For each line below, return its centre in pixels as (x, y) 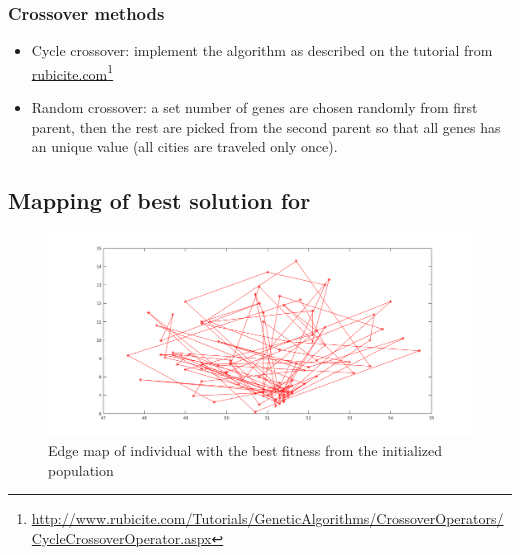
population (81, 469)
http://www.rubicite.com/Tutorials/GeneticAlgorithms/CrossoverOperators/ (267, 518)
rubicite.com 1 (72, 72)
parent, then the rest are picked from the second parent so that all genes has (266, 126)
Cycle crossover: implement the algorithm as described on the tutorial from (262, 50)
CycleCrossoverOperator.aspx (121, 537)
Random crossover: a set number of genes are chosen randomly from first (254, 107)
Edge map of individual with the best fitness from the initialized (245, 449)
